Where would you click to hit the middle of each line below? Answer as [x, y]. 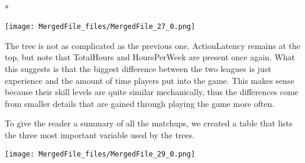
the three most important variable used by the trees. [100, 135]
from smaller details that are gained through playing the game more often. [140, 103]
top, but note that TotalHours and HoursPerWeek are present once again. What [150, 57]
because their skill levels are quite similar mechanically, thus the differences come [152, 92]
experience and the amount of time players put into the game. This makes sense [150, 80]
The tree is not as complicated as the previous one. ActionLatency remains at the [152, 45]
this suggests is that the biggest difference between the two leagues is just [138, 69]
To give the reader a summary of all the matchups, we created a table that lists [149, 123]
